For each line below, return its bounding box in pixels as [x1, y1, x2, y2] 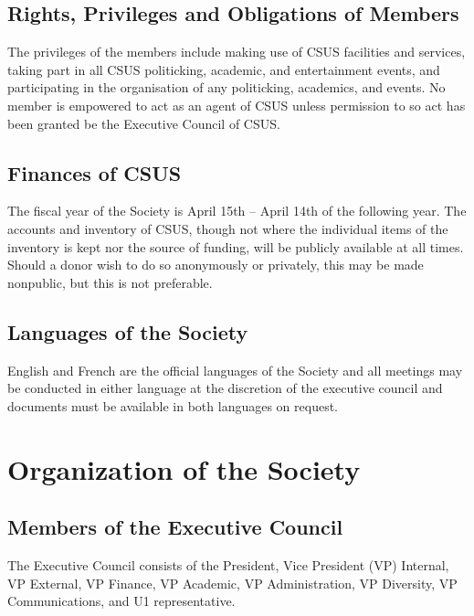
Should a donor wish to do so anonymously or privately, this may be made [7, 255, 424, 274]
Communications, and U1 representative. [7, 591, 236, 611]
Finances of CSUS [7, 158, 182, 186]
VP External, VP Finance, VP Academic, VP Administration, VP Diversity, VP [7, 573, 458, 592]
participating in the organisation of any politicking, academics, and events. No [7, 78, 446, 97]
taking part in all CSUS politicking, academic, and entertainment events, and [7, 59, 440, 79]
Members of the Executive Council [7, 513, 343, 541]
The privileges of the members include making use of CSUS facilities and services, [7, 42, 466, 61]
